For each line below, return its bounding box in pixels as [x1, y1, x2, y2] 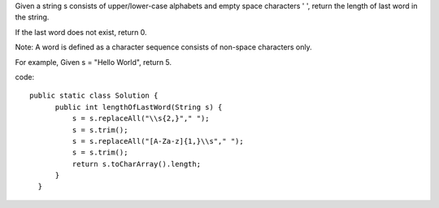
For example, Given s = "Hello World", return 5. [15, 57, 172, 67]
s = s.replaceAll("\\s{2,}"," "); [72, 114, 211, 123]
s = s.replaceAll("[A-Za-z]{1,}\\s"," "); [72, 136, 244, 145]
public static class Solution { [29, 91, 159, 101]
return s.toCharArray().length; [72, 159, 202, 168]
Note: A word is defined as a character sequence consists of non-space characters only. [15, 42, 312, 52]
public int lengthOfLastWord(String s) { [54, 102, 223, 111]
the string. [15, 12, 50, 22]
